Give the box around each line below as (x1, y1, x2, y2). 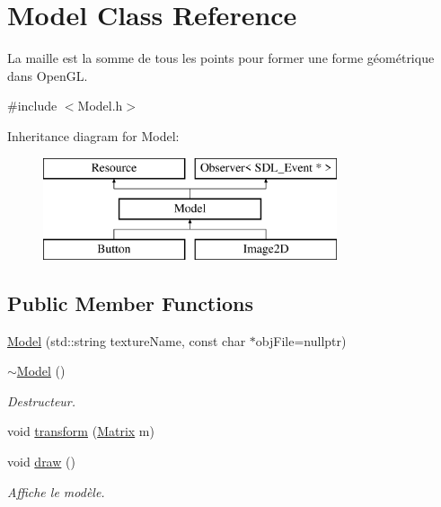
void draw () (7, 452, 75, 471)
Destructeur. (7, 391, 76, 410)
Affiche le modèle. (7, 482, 105, 501)
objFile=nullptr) (255, 331, 347, 350)
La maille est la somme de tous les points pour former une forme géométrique (7, 49, 435, 67)
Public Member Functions (7, 289, 253, 316)
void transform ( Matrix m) (7, 422, 154, 440)
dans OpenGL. (7, 66, 88, 84)
